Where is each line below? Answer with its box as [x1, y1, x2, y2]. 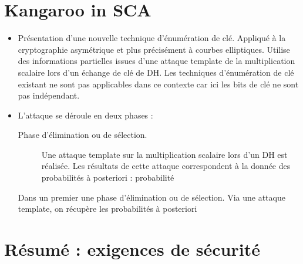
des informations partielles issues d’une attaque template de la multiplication [18, 55, 295, 67]
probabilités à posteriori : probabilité [41, 171, 174, 184]
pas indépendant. [18, 89, 80, 101]
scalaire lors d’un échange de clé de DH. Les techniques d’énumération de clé [18, 66, 294, 78]
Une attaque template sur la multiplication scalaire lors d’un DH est [41, 148, 288, 160]
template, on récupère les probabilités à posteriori [18, 202, 197, 215]
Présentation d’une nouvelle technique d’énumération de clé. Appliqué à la [18, 32, 286, 44]
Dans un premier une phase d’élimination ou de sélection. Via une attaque [18, 191, 285, 203]
